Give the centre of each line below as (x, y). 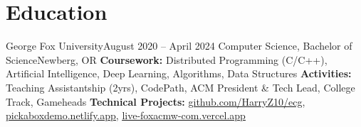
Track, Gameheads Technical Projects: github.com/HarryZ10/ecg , (156, 101)
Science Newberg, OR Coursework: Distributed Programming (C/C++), (167, 59)
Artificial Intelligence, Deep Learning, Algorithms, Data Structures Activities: (179, 73)
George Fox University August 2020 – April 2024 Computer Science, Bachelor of (179, 46)
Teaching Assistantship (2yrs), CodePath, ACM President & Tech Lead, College (180, 87)
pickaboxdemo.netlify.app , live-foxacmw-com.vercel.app (126, 115)
